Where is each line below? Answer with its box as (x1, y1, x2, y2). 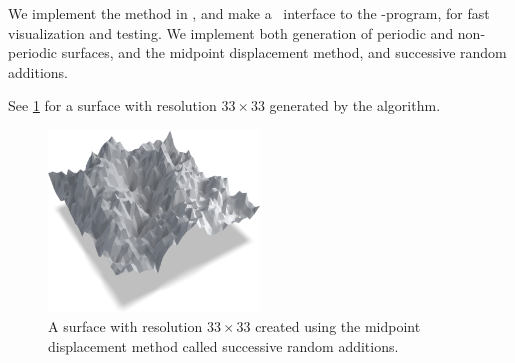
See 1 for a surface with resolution (8, 95, 217, 116)
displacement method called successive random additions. (48, 335, 399, 356)
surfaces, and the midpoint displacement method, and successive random (61, 42, 507, 63)
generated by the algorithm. (269, 95, 441, 116)
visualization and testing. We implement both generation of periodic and (8, 22, 454, 43)
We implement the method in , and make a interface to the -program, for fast (8, 3, 490, 23)
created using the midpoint (255, 316, 421, 337)
